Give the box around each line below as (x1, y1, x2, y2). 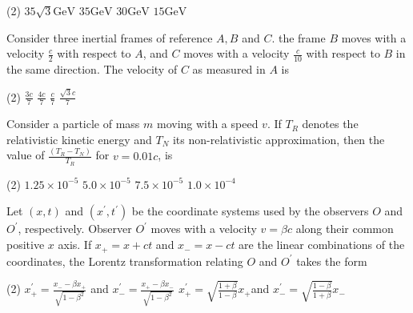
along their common (295, 220, 394, 237)
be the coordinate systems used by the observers (131, 203, 369, 219)
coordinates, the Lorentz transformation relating (6, 252, 243, 269)
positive (6, 236, 45, 253)
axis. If (58, 236, 92, 253)
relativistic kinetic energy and (6, 130, 152, 147)
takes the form (296, 252, 367, 269)
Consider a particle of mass (6, 115, 140, 132)
